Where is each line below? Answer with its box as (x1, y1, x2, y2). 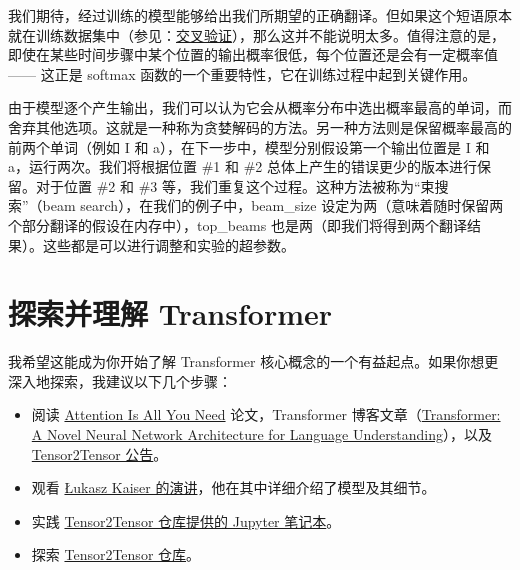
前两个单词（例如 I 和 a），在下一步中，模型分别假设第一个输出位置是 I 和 (8, 136, 490, 157)
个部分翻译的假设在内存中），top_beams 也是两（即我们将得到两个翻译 (8, 214, 467, 235)
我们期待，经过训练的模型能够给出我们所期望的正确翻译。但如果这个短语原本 (8, 5, 512, 25)
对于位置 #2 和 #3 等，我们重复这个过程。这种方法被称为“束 (35, 175, 435, 196)
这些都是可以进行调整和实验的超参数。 (42, 234, 295, 255)
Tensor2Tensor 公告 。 (31, 443, 168, 464)
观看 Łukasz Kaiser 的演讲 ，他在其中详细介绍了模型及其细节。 (31, 477, 436, 498)
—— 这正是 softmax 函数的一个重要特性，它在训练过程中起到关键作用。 (8, 63, 477, 84)
